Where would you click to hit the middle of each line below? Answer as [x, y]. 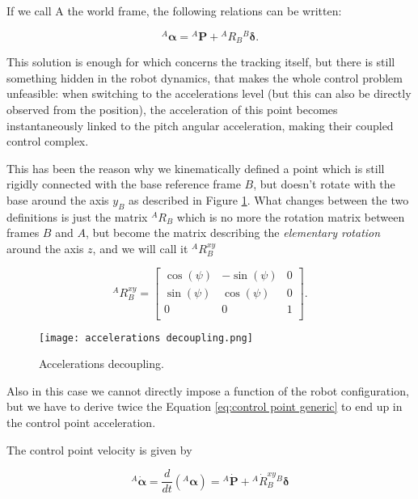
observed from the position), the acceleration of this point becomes [172, 109]
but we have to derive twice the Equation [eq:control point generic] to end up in [205, 406]
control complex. [48, 141]
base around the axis [58, 199]
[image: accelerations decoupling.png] [146, 338]
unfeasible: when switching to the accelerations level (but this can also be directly [209, 93]
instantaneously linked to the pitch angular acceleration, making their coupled [200, 125]
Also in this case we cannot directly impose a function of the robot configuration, [208, 390]
